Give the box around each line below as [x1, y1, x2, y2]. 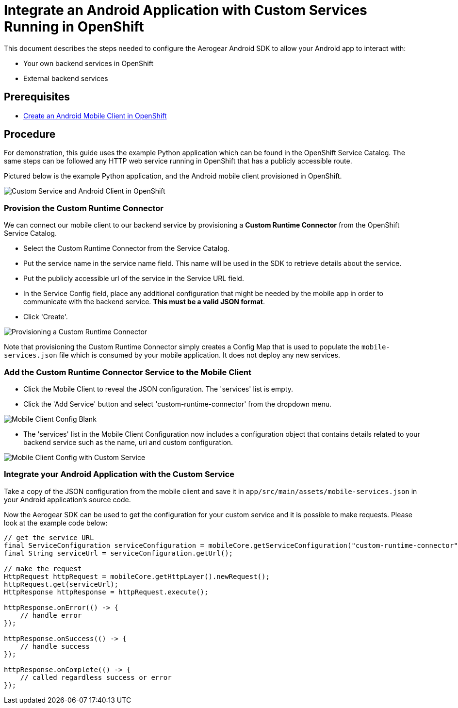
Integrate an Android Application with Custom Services [4, 2, 367, 18]
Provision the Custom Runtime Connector [4, 203, 164, 213]
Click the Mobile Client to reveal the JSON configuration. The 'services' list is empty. [23, 384, 293, 393]
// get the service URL [4, 533, 94, 542]
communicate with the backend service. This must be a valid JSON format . [23, 297, 265, 306]
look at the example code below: [4, 518, 108, 527]
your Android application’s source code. [4, 495, 131, 504]
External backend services [23, 74, 108, 82]
